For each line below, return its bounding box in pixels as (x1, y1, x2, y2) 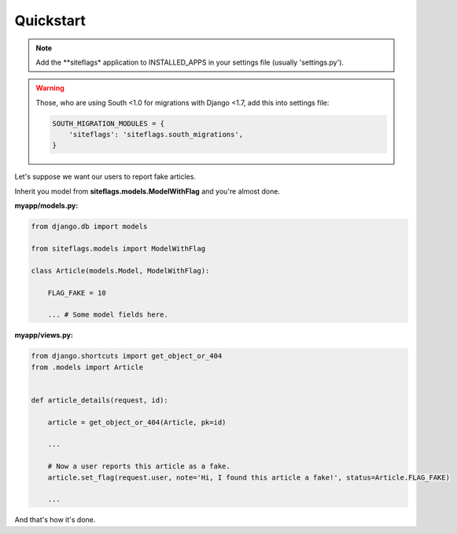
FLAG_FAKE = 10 (47, 288, 106, 297)
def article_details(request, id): (31, 395, 168, 405)
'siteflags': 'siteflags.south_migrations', (68, 130, 244, 139)
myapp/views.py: (14, 331, 74, 340)
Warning (35, 83, 64, 93)
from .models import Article (31, 362, 144, 372)
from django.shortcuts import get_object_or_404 (31, 351, 223, 361)
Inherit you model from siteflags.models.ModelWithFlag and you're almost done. (14, 186, 281, 196)
